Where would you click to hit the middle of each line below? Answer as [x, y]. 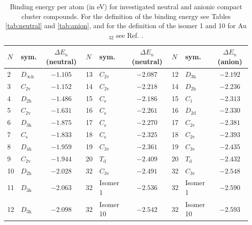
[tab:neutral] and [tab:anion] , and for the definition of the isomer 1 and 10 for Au [126, 26]
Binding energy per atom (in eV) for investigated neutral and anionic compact [126, 6]
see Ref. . [130, 35]
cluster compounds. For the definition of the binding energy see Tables [126, 16]
